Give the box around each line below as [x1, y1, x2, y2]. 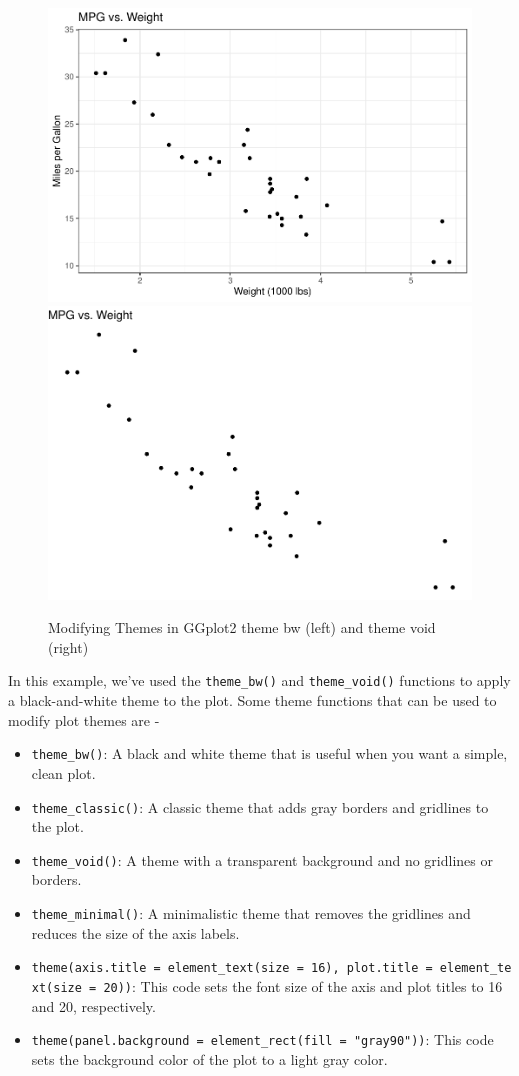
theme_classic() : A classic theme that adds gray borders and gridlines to [31, 796, 489, 817]
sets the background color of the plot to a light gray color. [31, 1048, 388, 1069]
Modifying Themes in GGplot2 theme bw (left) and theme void [48, 617, 436, 638]
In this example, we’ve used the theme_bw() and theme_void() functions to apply [8, 670, 511, 691]
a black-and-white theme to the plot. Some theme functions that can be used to [8, 690, 497, 711]
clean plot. [31, 762, 96, 783]
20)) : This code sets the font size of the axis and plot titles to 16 [103, 975, 503, 996]
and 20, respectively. [31, 995, 156, 1016]
